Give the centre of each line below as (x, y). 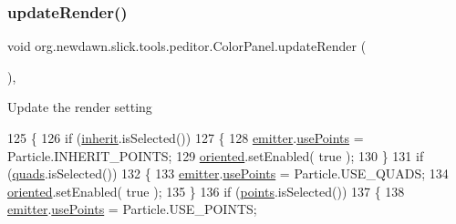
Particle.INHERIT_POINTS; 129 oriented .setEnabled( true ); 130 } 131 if (216, 155)
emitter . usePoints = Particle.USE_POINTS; (132, 209)
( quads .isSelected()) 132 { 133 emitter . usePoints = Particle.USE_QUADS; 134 (228, 173)
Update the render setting (80, 107)
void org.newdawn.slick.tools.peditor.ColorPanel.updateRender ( (187, 46)
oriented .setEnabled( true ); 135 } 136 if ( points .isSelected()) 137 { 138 (206, 191)
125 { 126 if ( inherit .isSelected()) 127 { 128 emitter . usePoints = (186, 137)
